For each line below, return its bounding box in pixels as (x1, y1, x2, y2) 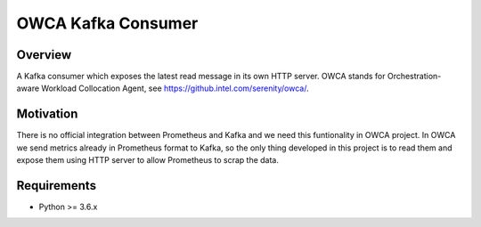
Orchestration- (387, 71, 442, 82)
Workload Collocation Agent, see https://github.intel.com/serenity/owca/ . (41, 83, 309, 93)
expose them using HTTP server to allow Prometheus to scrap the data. (16, 155, 280, 166)
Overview (16, 47, 72, 62)
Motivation (16, 107, 78, 122)
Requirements (16, 178, 97, 193)
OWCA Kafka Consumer (16, 13, 199, 33)
